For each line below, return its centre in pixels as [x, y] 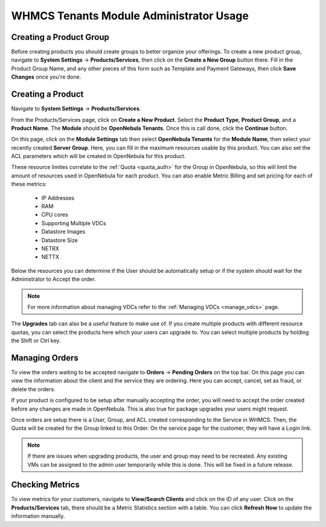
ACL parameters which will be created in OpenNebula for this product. [98, 156]
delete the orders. [33, 389]
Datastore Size [59, 240]
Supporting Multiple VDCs [74, 223]
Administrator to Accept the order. [53, 279]
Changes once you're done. [46, 77]
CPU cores [55, 215]
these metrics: [29, 184]
